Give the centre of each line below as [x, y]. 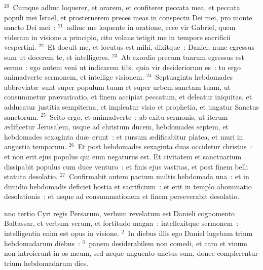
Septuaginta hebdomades [194, 77]
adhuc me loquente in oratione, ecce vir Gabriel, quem [151, 27]
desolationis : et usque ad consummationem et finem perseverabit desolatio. [122, 196]
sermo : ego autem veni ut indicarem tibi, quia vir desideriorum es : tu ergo [123, 67]
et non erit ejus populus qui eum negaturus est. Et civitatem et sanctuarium [123, 156]
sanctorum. [21, 116]
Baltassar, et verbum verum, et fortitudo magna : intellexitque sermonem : [121, 223]
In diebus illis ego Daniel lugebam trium [190, 233]
